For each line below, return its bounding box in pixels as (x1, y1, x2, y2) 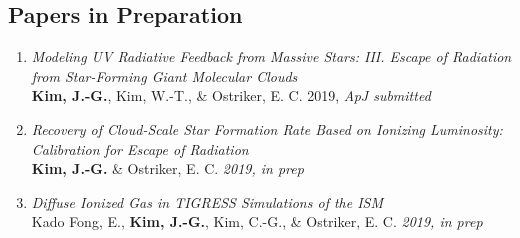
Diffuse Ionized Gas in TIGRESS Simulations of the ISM (31, 191, 384, 212)
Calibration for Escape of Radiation (31, 138, 249, 159)
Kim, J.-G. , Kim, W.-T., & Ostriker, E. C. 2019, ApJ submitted (31, 85, 431, 106)
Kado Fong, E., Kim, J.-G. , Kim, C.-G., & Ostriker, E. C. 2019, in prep (31, 211, 483, 232)
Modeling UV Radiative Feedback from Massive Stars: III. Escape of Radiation (31, 46, 512, 67)
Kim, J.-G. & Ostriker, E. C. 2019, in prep (31, 158, 304, 179)
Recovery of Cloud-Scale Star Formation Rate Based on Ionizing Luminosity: (31, 118, 503, 139)
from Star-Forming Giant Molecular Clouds (31, 65, 298, 86)
